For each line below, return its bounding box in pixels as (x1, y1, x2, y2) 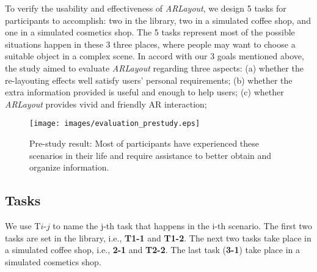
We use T (5, 219, 41, 232)
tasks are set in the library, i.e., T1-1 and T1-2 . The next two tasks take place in (5, 231, 312, 244)
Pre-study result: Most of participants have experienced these (29, 137, 260, 149)
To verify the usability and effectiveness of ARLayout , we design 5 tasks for (5, 2, 286, 14)
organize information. (29, 161, 109, 174)
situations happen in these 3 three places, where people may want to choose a (5, 37, 296, 50)
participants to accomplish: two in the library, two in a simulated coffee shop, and (5, 13, 311, 26)
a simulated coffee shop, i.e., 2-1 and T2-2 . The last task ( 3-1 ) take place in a (5, 243, 301, 256)
